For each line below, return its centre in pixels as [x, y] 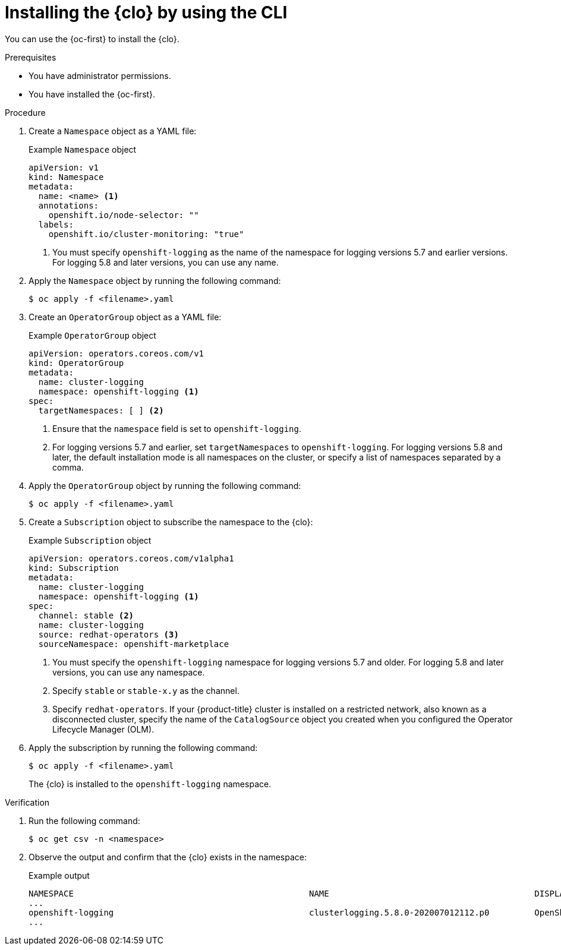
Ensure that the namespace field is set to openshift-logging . [177, 428]
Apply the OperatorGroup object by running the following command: [165, 485]
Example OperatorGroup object [92, 335]
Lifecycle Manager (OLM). [103, 729]
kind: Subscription [74, 568]
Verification [27, 802]
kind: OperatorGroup [76, 363]
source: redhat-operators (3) [108, 634]
